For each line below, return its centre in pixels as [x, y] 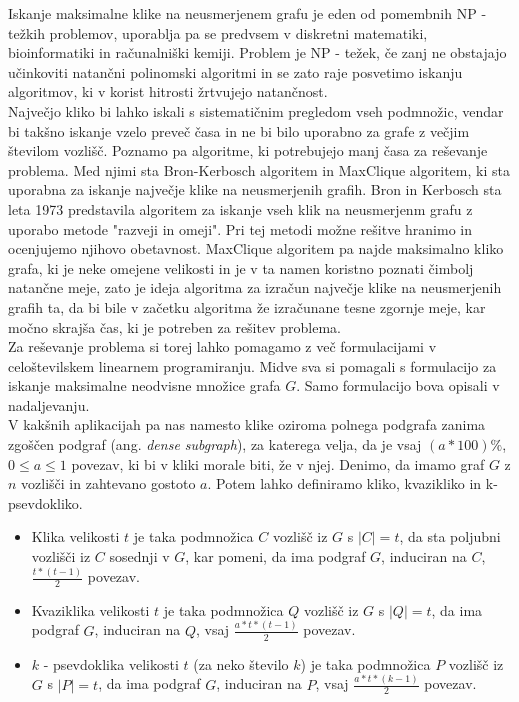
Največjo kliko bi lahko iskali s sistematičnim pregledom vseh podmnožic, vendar [256, 110]
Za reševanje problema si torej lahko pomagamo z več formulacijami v [222, 346]
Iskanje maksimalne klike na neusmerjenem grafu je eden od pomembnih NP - [247, 13]
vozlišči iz [61, 556]
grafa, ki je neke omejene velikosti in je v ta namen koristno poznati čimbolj [241, 267]
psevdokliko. [45, 502]
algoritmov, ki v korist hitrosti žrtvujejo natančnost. [168, 91]
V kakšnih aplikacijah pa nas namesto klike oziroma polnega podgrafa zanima [247, 424]
